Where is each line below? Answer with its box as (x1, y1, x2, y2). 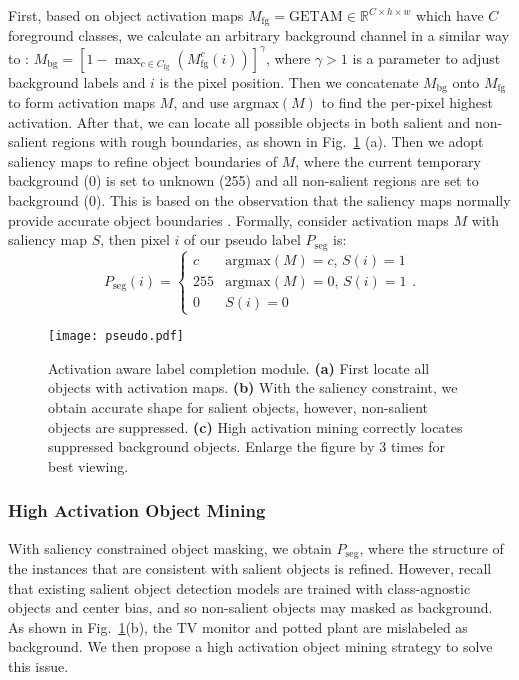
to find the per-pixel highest (321, 92, 493, 112)
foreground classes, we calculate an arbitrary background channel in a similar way (8, 25, 510, 46)
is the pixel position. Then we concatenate (159, 71, 419, 92)
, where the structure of (359, 537, 504, 558)
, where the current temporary (295, 150, 481, 171)
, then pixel (100, 229, 170, 250)
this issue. (8, 656, 69, 677)
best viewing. (48, 455, 129, 476)
